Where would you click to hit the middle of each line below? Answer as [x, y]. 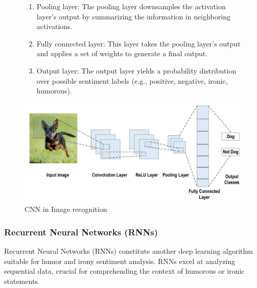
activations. [54, 26]
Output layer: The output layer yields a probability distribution [136, 70]
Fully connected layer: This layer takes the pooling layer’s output [138, 43]
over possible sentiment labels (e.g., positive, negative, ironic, [132, 80]
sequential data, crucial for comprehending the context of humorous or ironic [124, 271]
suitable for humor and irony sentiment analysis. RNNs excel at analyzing [120, 261]
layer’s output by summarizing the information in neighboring [133, 16]
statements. [22, 281]
